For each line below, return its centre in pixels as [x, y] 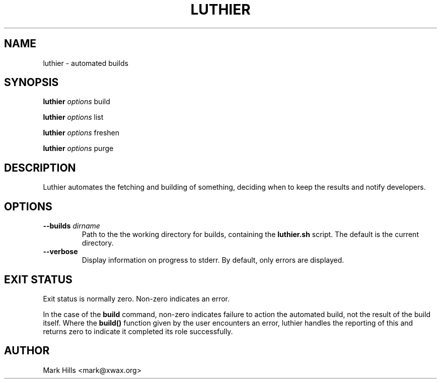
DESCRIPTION [40, 168]
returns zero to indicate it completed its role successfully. [138, 331]
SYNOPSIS [31, 83]
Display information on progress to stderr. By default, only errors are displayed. [213, 260]
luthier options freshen [81, 133]
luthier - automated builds [86, 63]
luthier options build [77, 102]
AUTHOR [27, 351]
